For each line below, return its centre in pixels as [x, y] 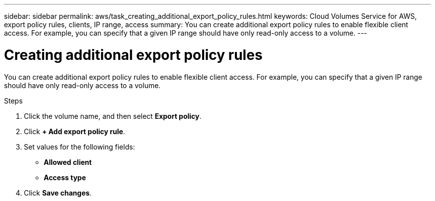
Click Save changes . [58, 193]
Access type [65, 177]
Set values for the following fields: [79, 147]
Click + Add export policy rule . [74, 131]
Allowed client [68, 162]
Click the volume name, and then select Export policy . [113, 116]
